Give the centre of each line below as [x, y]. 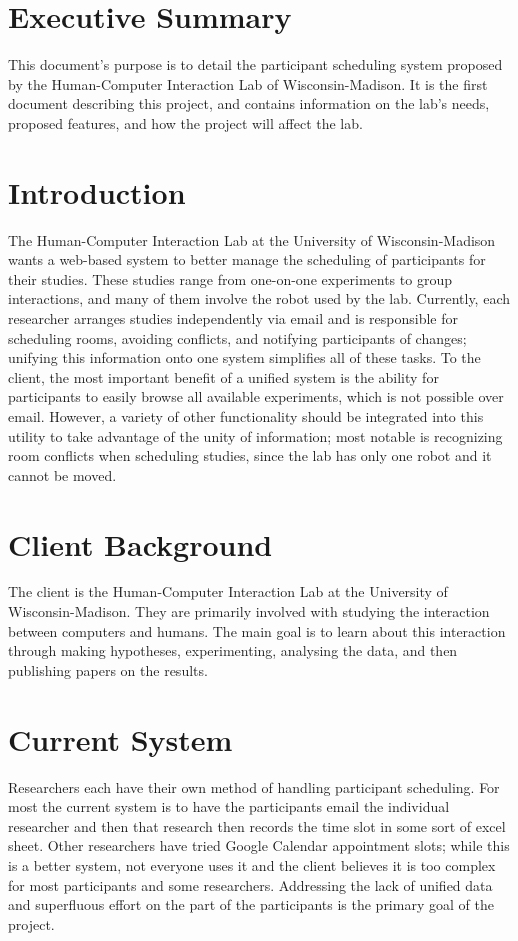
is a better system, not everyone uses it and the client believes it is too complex [252, 864]
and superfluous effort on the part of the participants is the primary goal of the [251, 904]
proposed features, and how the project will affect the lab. [185, 122]
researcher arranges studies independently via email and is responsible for [233, 318]
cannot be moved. [62, 474]
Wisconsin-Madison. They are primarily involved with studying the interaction [249, 611]
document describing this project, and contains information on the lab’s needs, [249, 103]
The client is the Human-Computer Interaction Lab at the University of [228, 591]
